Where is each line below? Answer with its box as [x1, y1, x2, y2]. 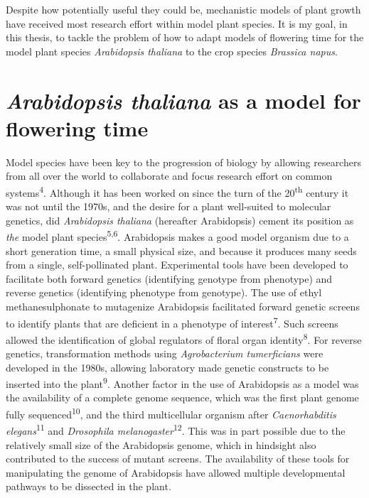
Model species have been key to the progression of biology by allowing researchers [6, 154, 361, 169]
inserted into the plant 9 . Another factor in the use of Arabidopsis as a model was [6, 374, 359, 391]
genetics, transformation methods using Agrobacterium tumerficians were [6, 346, 323, 361]
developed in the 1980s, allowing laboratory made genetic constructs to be [6, 359, 329, 374]
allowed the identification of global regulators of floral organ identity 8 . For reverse [6, 330, 362, 347]
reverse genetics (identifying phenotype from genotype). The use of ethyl [6, 285, 322, 300]
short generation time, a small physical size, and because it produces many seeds [6, 243, 357, 258]
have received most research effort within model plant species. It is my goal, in [6, 16, 348, 31]
